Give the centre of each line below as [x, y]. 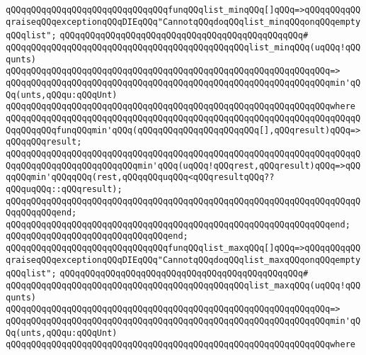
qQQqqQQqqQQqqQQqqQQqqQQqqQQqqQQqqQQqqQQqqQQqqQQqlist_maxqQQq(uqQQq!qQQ [183, 286]
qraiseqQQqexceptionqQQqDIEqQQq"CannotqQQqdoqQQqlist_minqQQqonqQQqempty [183, 22]
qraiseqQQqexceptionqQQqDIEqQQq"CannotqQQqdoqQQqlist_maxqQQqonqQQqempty [183, 260]
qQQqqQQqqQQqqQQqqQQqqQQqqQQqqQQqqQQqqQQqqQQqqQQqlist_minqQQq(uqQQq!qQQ [183, 47]
